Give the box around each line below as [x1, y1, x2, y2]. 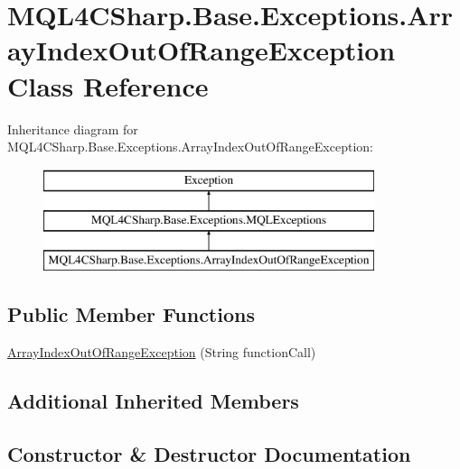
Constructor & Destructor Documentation [7, 439, 411, 467]
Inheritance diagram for [7, 119, 138, 138]
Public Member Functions [7, 300, 255, 328]
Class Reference [7, 67, 209, 104]
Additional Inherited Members [7, 386, 299, 414]
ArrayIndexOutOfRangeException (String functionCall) [7, 342, 316, 361]
